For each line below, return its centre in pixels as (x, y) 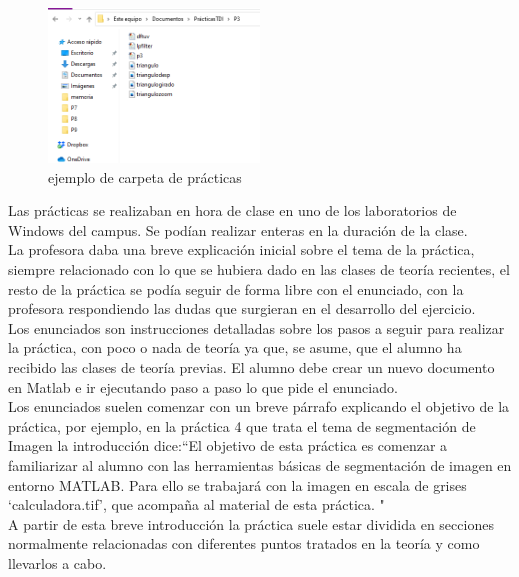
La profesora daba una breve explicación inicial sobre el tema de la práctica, (241, 249)
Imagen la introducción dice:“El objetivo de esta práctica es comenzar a (228, 445)
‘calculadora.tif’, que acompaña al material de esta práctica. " (196, 504)
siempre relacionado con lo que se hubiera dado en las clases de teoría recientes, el (259, 269)
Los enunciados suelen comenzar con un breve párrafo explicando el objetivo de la (259, 406)
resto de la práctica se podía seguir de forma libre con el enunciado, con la (236, 288)
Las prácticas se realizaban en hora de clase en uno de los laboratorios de (232, 210)
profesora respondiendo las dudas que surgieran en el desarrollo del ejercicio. (242, 308)
